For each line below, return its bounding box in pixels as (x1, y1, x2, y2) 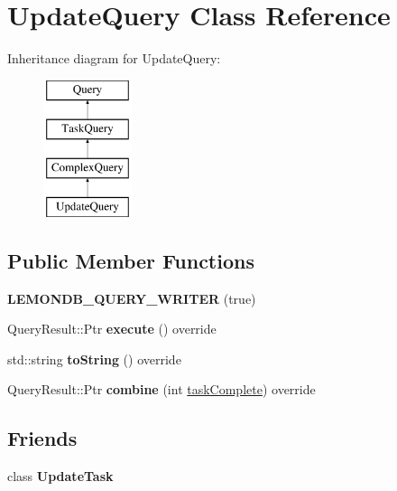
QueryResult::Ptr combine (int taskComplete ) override (7, 380, 316, 399)
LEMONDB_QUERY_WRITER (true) (7, 288, 256, 307)
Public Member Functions (7, 246, 254, 274)
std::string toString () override (7, 349, 181, 368)
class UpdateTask (7, 467, 114, 486)
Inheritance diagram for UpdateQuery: (7, 49, 221, 68)
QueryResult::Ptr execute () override (7, 319, 217, 338)
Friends (7, 424, 78, 452)
